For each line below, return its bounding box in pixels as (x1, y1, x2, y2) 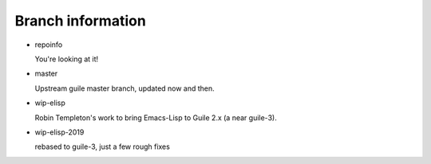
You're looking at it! (34, 54, 99, 64)
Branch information (14, 12, 147, 29)
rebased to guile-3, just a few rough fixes (34, 142, 171, 151)
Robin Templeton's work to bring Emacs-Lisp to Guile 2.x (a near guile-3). (34, 112, 277, 123)
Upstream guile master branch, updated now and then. (34, 84, 215, 93)
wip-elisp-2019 (34, 127, 85, 137)
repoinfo (34, 40, 63, 49)
